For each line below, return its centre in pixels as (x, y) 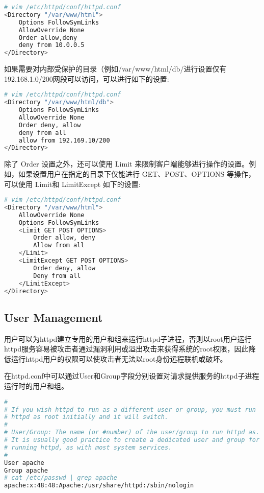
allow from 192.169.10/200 (64, 140)
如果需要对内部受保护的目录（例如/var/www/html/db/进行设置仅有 (115, 69)
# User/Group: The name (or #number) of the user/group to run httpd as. (132, 432)
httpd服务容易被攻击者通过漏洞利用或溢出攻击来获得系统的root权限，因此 (126, 349)
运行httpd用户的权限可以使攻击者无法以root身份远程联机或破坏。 (119, 358)
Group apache (26, 470)
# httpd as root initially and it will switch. (86, 417)
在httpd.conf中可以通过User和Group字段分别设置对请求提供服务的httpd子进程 (132, 376)
